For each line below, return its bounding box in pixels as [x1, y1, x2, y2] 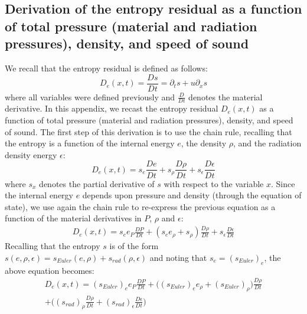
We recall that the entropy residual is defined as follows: [5, 61, 208, 74]
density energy [5, 148, 57, 161]
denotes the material [188, 90, 263, 103]
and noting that [149, 251, 207, 263]
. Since [271, 177, 295, 189]
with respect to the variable [164, 177, 264, 189]
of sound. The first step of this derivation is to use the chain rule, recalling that [5, 125, 292, 138]
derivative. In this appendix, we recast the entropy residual [5, 102, 218, 115]
